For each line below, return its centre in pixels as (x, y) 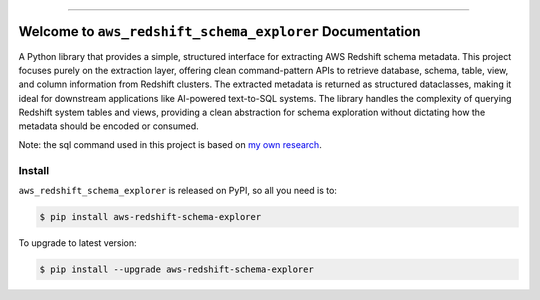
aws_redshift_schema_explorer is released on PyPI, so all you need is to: (177, 190)
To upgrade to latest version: (77, 242)
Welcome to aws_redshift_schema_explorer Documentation (219, 31)
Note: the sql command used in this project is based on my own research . (170, 144)
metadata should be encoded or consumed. (108, 126)
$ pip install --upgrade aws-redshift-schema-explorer (176, 269)
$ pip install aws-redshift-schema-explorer (150, 216)
